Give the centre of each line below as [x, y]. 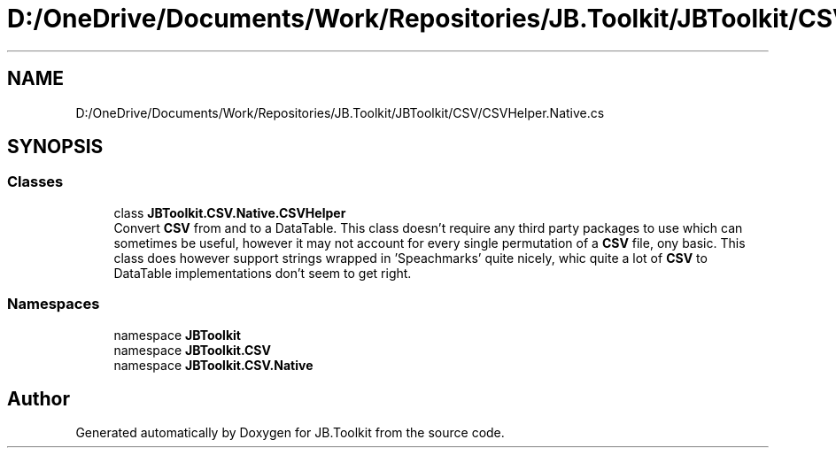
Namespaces [54, 304]
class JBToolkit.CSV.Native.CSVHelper [230, 212]
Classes [35, 182]
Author [39, 398]
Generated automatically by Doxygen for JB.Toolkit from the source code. [290, 433]
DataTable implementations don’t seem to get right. [263, 273]
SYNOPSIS [55, 147]
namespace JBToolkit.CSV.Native [213, 365]
